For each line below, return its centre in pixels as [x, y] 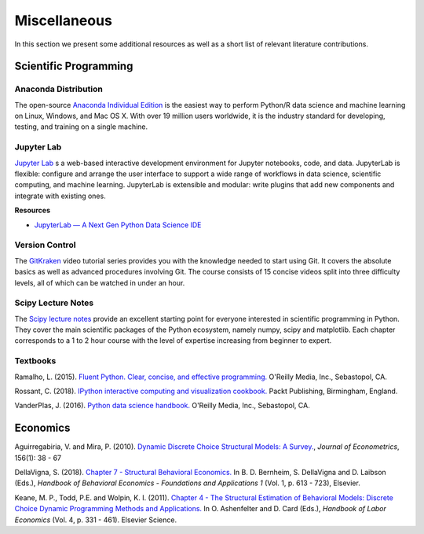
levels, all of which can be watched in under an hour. [100, 282]
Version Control [45, 245]
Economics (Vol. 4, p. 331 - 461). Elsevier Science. [95, 520]
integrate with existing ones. [60, 196]
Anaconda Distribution [59, 89]
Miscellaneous [64, 20]
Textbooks [35, 361]
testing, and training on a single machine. [81, 127]
